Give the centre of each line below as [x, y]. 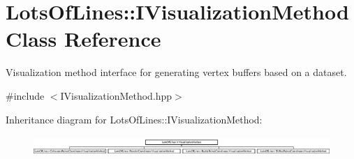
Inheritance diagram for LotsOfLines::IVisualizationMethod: [134, 119]
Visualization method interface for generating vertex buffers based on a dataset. [176, 72]
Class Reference [83, 39]
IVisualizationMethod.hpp [116, 95]
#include [25, 95]
